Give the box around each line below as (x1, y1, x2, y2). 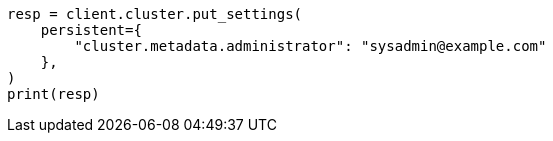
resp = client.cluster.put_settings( (7, 6, 303, 22)
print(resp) (7, 86, 100, 102)
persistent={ (40, 22, 142, 38)
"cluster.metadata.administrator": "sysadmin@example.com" (74, 38, 547, 54)
